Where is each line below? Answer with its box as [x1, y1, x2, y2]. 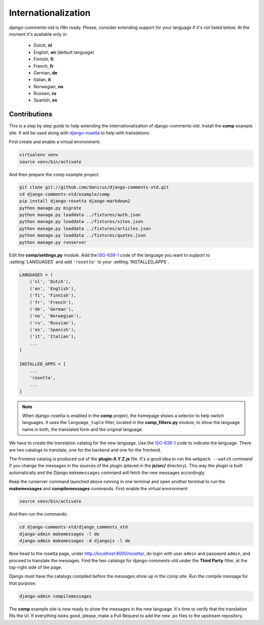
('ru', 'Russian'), [29, 320, 77, 325]
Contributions [9, 110, 52, 119]
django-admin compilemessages [19, 593, 92, 599]
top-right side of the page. [9, 564, 63, 570]
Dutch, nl [33, 42, 52, 49]
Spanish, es [33, 97, 58, 103]
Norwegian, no [33, 83, 64, 89]
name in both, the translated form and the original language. [22, 426, 143, 432]
